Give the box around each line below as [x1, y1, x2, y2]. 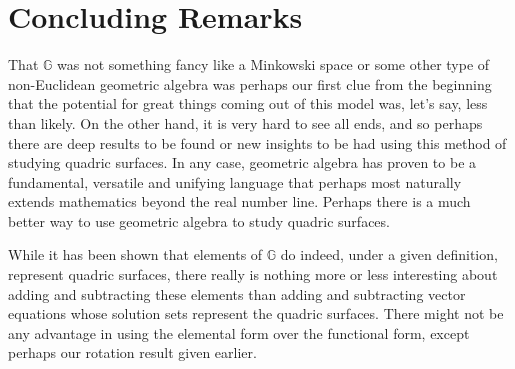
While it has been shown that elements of [8, 244, 263, 265]
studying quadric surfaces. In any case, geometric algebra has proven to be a [8, 152, 477, 173]
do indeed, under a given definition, [280, 244, 498, 265]
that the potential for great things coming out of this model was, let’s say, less [8, 93, 488, 114]
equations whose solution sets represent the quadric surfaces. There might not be [8, 303, 504, 324]
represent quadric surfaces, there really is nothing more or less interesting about [8, 264, 498, 285]
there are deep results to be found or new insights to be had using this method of [8, 132, 507, 153]
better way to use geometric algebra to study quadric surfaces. [8, 210, 390, 231]
